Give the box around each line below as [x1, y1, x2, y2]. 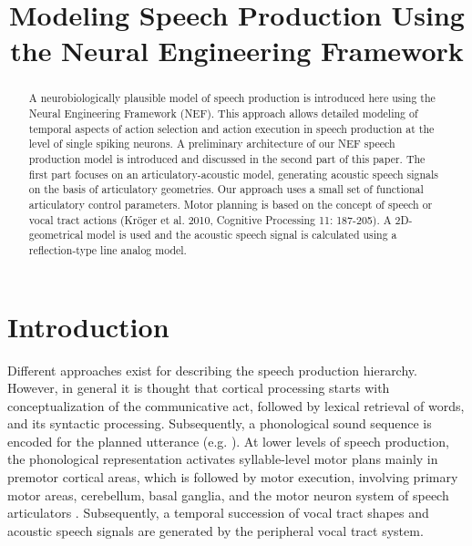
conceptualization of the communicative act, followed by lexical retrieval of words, [7, 396, 465, 415]
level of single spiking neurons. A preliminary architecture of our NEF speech [28, 136, 395, 151]
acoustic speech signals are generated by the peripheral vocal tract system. [7, 520, 424, 540]
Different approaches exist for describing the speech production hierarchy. [7, 360, 417, 379]
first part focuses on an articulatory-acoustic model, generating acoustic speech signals [28, 166, 439, 181]
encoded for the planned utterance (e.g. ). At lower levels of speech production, [7, 431, 449, 450]
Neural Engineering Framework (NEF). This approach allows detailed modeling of [28, 106, 418, 121]
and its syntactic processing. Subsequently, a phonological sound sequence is [7, 414, 432, 433]
